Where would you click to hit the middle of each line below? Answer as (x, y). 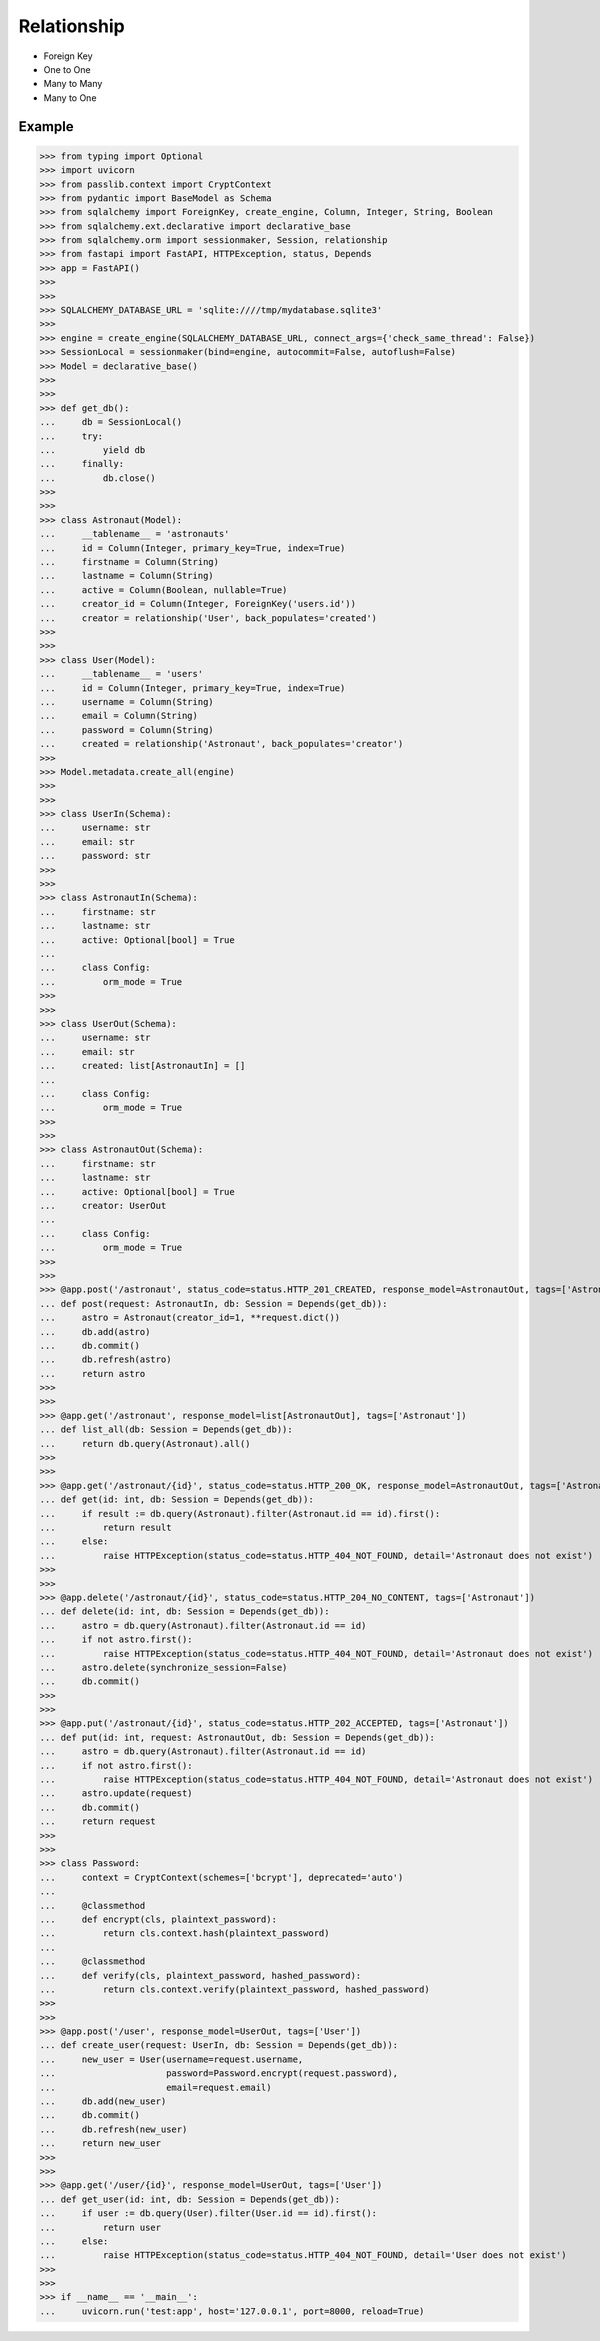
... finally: (82, 464)
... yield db (92, 449)
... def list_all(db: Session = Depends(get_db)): (166, 1429)
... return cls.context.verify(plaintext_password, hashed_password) (234, 1989)
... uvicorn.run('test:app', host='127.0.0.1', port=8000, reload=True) (232, 2311)
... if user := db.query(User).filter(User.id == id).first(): (208, 2213)
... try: (71, 436)
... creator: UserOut (103, 1206)
